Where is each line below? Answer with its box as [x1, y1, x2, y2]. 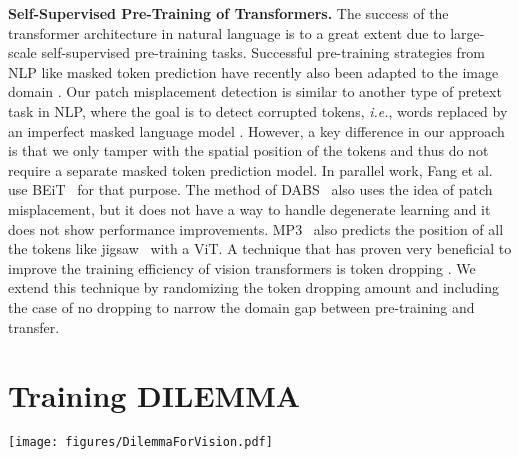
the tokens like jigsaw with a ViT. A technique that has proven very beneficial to [8, 238, 512, 259]
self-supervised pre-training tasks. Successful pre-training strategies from [41, 42, 486, 63]
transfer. [8, 316, 60, 337]
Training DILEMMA [8, 375, 301, 416]
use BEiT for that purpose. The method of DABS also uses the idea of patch [8, 179, 493, 200]
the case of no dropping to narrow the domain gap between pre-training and [8, 296, 475, 317]
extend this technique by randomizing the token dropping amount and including [8, 277, 500, 298]
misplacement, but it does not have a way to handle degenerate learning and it [8, 198, 491, 219]
